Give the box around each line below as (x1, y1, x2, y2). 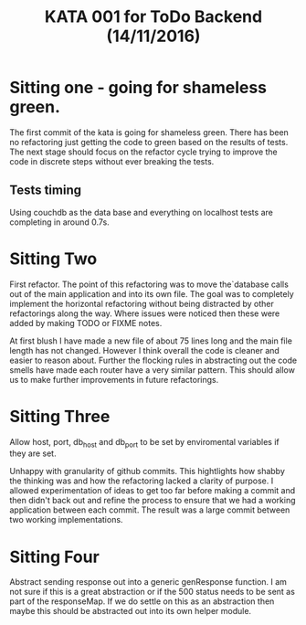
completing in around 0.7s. (9, 217, 110, 228)
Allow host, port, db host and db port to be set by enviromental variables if (9, 436, 280, 450)
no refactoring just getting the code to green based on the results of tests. (9, 136, 289, 147)
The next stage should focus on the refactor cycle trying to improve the (9, 146, 278, 157)
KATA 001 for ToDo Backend (44, 6, 263, 27)
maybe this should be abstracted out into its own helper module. (9, 606, 252, 617)
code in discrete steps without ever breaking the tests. (9, 155, 215, 166)
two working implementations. (9, 514, 123, 525)
